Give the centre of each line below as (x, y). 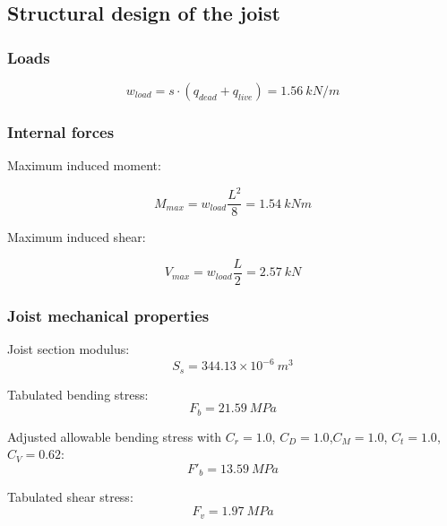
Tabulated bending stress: (78, 394)
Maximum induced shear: (77, 237)
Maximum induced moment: (84, 165)
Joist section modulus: (69, 349)
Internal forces (61, 131)
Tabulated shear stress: (70, 497)
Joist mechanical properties (108, 315)
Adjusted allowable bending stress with (115, 436)
